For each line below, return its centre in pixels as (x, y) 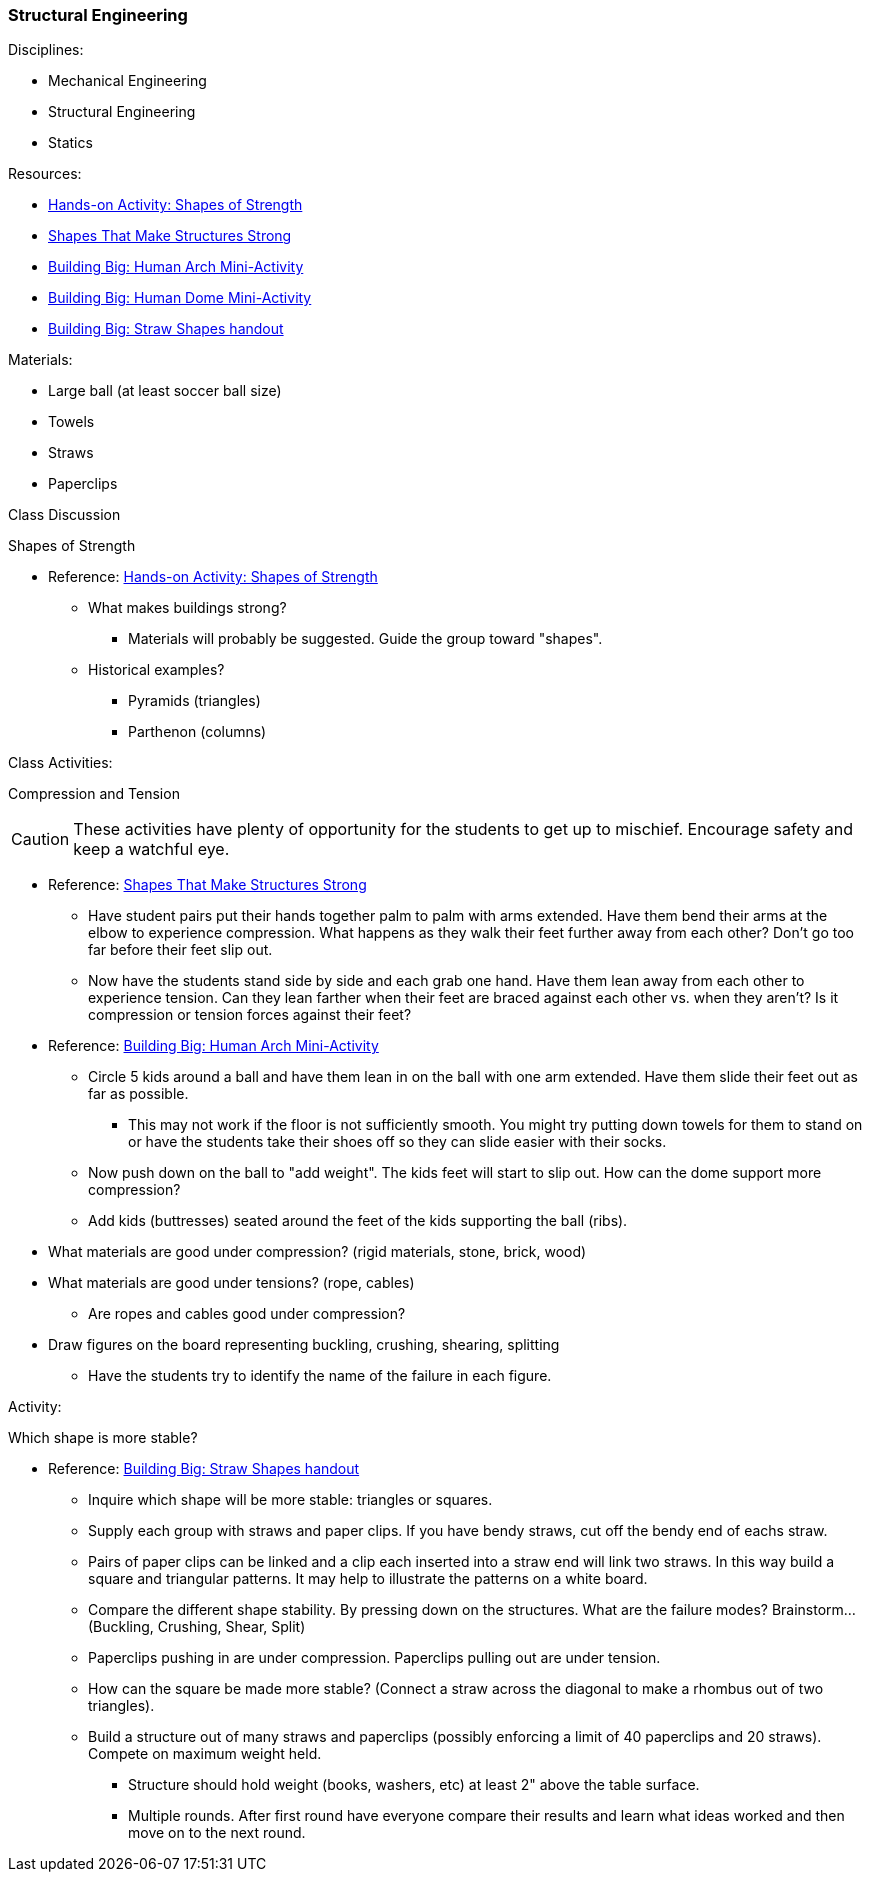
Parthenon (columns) (197, 732)
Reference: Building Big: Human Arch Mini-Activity (213, 1046)
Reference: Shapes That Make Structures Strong (207, 885)
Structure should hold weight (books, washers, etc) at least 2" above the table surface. (414, 1785)
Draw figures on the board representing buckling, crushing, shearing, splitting (304, 1345)
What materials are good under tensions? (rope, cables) (231, 1283)
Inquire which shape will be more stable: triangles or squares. (290, 1500)
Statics (70, 143)
